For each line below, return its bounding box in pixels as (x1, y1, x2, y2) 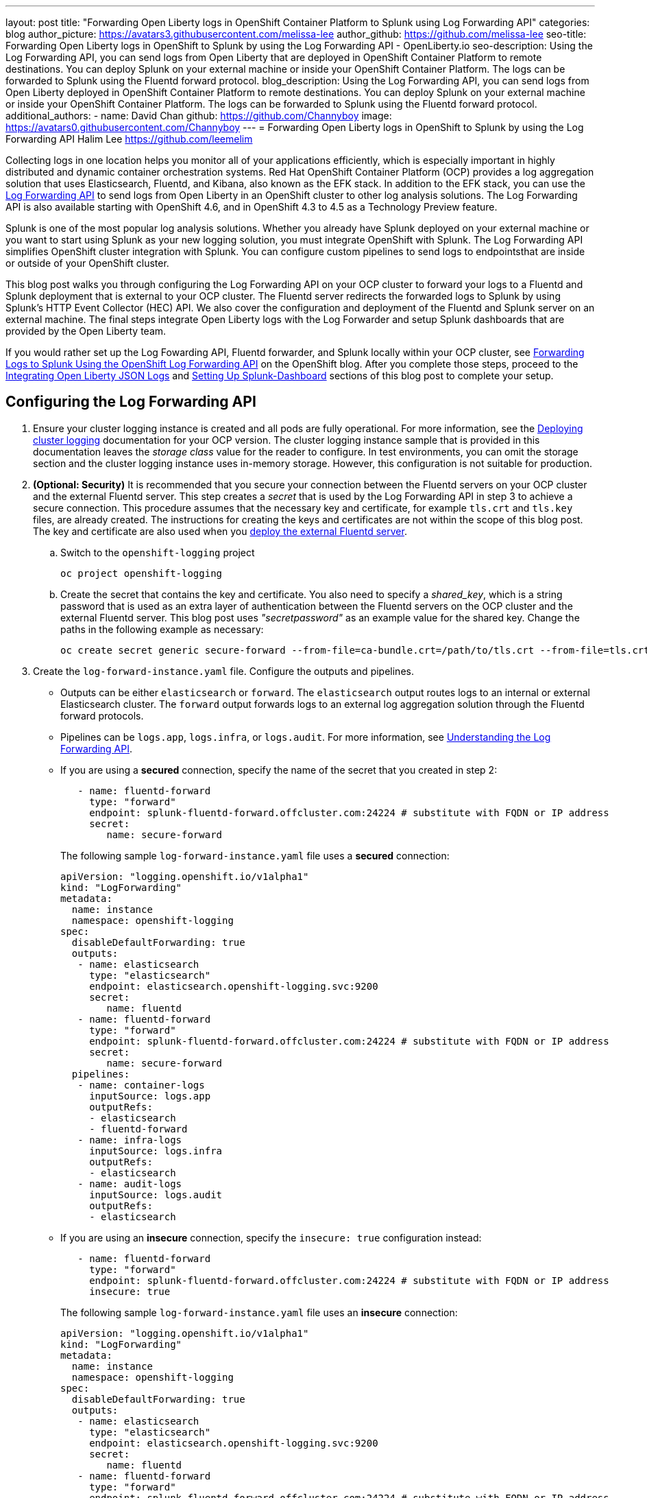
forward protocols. (60, 709, 144, 722)
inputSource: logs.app (89, 1090, 211, 1102)
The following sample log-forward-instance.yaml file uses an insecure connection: (60, 1306, 458, 1318)
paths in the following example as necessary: (60, 623, 264, 635)
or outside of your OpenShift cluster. (5, 257, 169, 269)
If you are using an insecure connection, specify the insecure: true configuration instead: (60, 1231, 482, 1244)
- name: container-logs (77, 1079, 205, 1091)
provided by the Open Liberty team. (5, 325, 167, 337)
